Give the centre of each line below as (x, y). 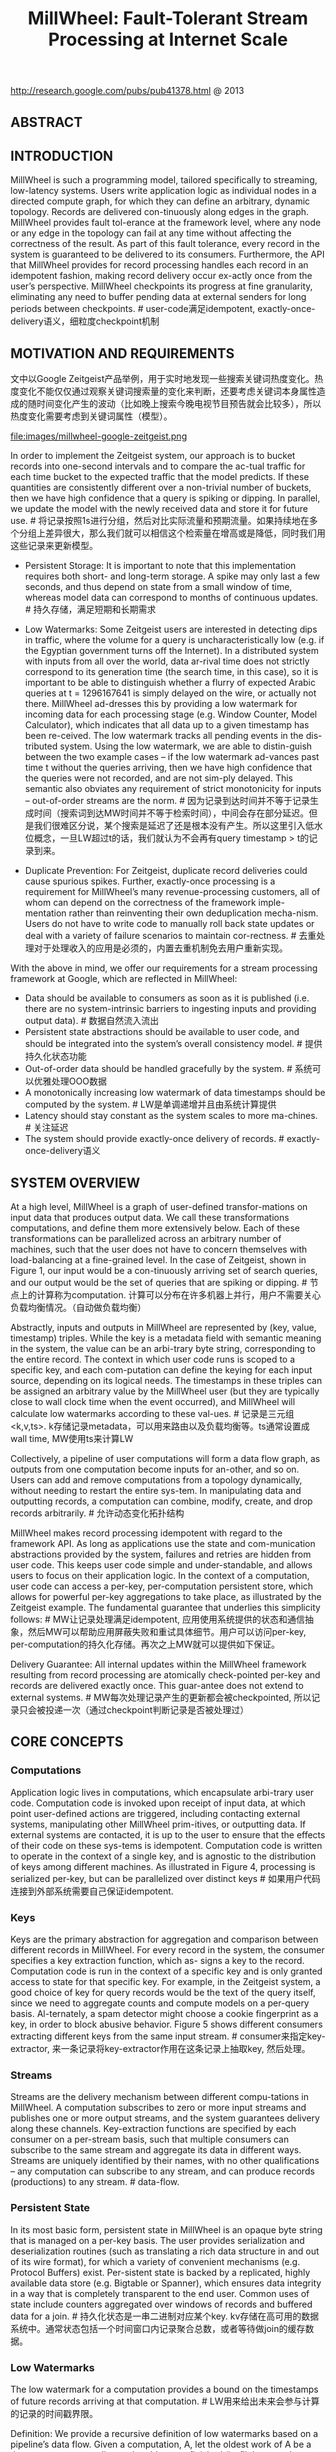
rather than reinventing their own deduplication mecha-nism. (193, 913)
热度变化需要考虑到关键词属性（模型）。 (91, 416)
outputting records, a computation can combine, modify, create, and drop (161, 1501)
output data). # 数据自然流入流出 (92, 1021)
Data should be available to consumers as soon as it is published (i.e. (167, 998)
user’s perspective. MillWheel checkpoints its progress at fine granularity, (161, 286)
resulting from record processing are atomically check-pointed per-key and (165, 1675)
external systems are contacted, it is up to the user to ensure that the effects (168, 1834)
